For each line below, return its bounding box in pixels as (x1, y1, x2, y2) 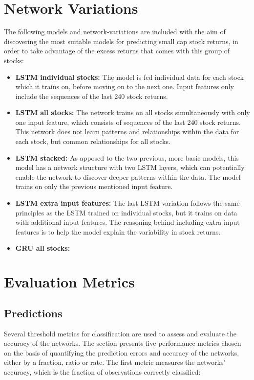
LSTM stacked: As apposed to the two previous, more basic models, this (15, 152, 239, 163)
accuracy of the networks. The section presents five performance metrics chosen (4, 338, 241, 348)
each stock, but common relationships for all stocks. (15, 136, 170, 146)
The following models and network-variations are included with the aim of (4, 26, 226, 37)
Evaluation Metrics (4, 272, 135, 292)
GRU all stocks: (15, 243, 70, 253)
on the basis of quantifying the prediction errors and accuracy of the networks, (4, 347, 239, 357)
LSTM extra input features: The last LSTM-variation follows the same (15, 198, 240, 208)
